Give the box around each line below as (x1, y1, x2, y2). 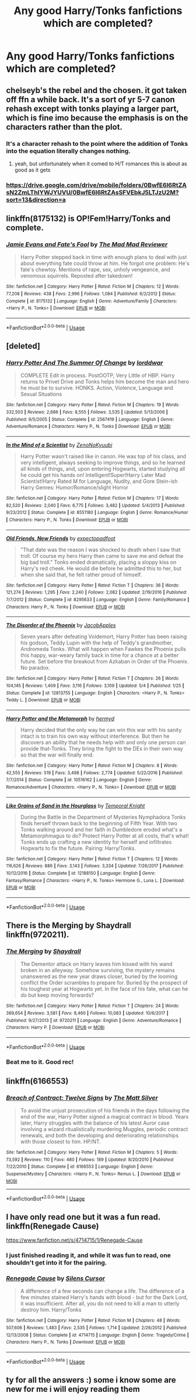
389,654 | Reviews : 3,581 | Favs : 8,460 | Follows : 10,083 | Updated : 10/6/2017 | (6, 1010, 169, 1016)
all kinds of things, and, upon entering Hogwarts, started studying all (20, 465, 185, 472)
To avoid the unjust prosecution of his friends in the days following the (20, 1107, 190, 1114)
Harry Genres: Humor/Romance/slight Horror (20, 484, 128, 491)
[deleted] (6, 341, 41, 351)
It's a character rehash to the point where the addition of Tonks (6, 139, 188, 148)
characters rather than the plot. (6, 122, 123, 132)
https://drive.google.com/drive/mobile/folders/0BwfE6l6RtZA (6, 180, 187, 189)
